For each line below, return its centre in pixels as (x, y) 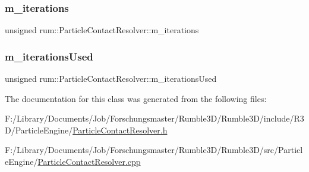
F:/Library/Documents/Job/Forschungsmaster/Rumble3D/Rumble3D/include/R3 (154, 118)
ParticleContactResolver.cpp (89, 161)
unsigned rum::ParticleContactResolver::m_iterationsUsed (111, 79)
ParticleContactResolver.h (120, 130)
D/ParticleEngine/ (39, 130)
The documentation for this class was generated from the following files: (136, 98)
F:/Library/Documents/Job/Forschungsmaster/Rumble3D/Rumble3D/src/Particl (154, 150)
